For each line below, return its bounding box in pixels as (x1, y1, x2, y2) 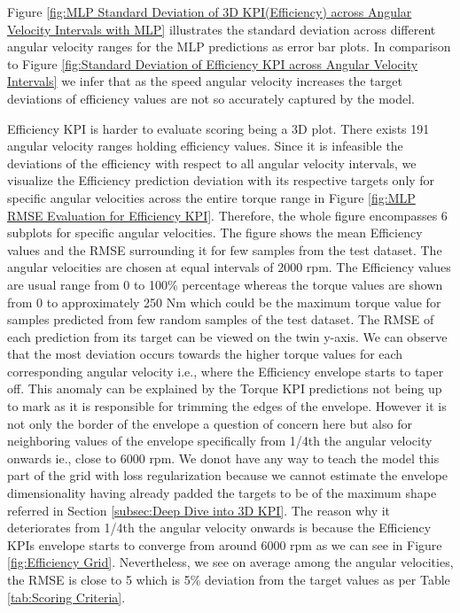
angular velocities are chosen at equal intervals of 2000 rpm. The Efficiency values (7, 258, 451, 276)
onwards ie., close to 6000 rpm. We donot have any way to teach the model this (7, 448, 440, 467)
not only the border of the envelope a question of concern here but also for (7, 414, 412, 432)
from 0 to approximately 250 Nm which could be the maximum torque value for (7, 292, 441, 311)
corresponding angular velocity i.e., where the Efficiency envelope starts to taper (7, 361, 444, 380)
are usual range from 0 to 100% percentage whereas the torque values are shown (7, 275, 443, 293)
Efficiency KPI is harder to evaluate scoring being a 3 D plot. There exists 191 (7, 119, 430, 137)
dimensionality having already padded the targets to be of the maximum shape (7, 484, 437, 502)
